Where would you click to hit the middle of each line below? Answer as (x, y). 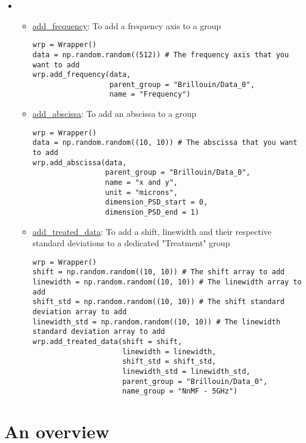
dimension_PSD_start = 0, (157, 202)
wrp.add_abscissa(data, (80, 162)
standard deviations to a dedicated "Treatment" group (131, 243)
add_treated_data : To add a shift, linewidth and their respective (152, 231)
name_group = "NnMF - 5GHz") (180, 391)
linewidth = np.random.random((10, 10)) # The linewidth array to (167, 282)
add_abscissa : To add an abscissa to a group (114, 114)
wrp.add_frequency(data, (82, 75)
